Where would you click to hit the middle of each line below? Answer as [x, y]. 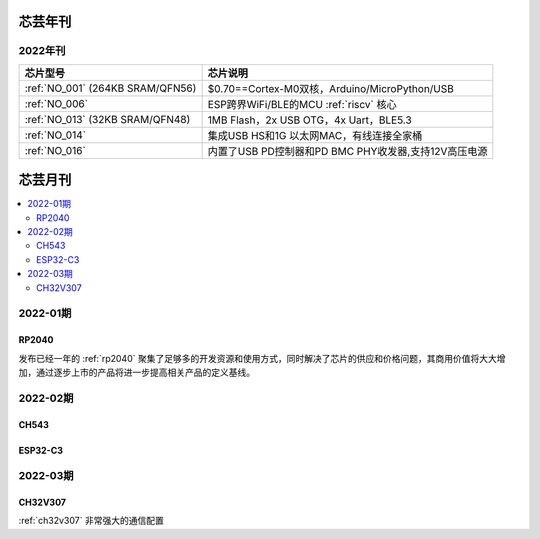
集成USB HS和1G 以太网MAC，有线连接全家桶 [315, 135]
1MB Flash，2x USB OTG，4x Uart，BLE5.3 [309, 120]
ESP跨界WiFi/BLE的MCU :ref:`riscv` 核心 [302, 104]
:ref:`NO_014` [55, 135]
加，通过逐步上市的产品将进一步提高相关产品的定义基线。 [136, 372]
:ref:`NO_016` [55, 150]
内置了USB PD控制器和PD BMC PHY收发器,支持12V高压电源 [347, 151]
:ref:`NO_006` [56, 103]
